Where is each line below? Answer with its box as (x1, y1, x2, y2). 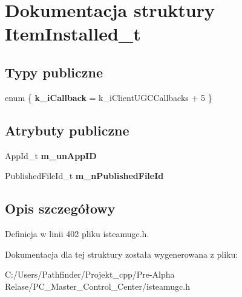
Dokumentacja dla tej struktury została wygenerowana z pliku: (5, 247, 238, 260)
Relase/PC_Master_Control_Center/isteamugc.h (5, 279, 190, 292)
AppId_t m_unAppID (5, 149, 97, 162)
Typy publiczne (5, 62, 103, 81)
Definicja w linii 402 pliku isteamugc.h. (5, 227, 149, 240)
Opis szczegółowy (5, 199, 116, 218)
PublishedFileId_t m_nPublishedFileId (5, 169, 164, 182)
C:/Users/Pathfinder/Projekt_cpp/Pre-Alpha (5, 268, 175, 281)
